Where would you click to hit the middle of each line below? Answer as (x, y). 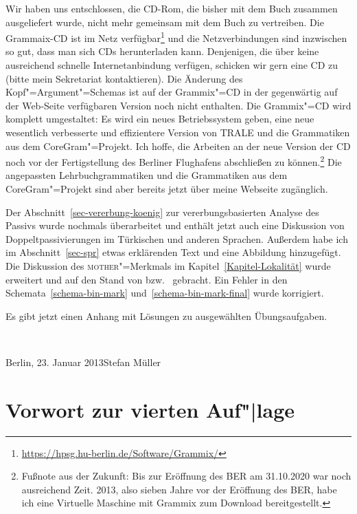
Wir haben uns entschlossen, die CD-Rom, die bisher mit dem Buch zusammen (172, 8)
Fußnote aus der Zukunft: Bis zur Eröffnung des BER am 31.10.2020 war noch (186, 476)
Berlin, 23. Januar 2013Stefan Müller (83, 362)
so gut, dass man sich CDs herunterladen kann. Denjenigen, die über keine (162, 51)
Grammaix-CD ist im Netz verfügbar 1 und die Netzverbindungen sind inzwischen (176, 37)
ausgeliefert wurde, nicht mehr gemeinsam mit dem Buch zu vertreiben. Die (165, 22)
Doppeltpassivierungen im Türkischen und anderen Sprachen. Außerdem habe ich (177, 238)
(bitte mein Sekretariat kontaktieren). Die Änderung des (124, 78)
